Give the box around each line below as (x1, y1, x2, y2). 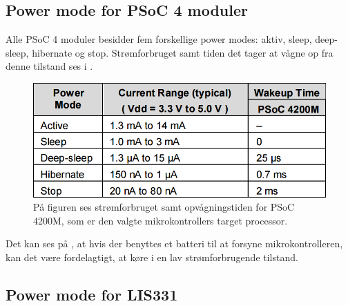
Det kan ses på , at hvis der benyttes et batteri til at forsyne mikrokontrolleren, (6, 236, 343, 251)
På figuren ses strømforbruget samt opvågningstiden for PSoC (33, 200, 295, 214)
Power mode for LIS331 (6, 283, 178, 305)
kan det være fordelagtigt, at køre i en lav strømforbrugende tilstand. (6, 249, 298, 264)
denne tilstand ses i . (6, 59, 93, 73)
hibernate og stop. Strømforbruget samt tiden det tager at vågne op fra (32, 45, 333, 59)
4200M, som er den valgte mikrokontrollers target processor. (33, 213, 288, 227)
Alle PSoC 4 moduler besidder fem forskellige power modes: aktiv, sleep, (6, 32, 312, 46)
